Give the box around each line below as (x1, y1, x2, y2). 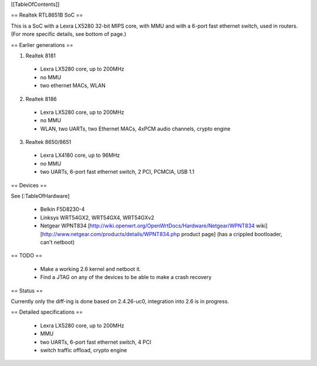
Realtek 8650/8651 (25, 139, 72, 146)
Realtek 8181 (25, 52, 56, 59)
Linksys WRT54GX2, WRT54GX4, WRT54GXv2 (40, 214, 155, 221)
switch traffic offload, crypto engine (40, 347, 127, 354)
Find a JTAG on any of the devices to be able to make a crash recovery (40, 274, 212, 281)
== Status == (11, 287, 43, 294)
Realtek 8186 (25, 95, 57, 102)
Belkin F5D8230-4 (40, 206, 85, 213)
